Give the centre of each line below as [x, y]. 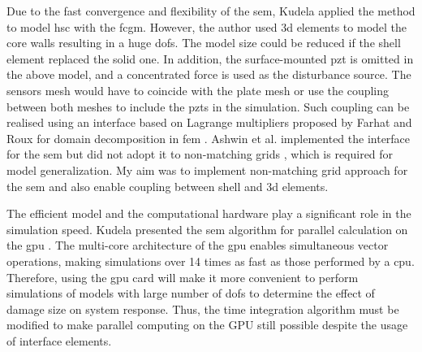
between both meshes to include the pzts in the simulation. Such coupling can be [208, 106]
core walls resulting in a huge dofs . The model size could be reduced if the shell [204, 43]
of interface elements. [59, 340]
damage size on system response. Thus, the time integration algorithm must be [203, 309]
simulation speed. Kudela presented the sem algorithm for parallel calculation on [207, 229]
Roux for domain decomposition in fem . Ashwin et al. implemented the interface [209, 138]
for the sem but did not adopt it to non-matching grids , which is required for [200, 154]
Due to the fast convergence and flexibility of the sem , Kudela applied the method [211, 11]
